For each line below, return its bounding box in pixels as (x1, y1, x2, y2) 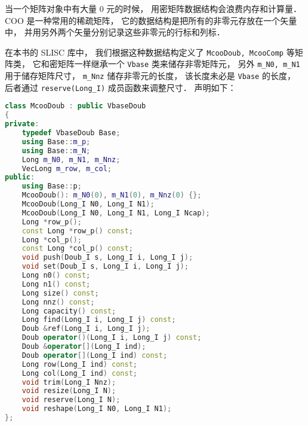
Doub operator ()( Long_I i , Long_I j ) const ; (21, 333, 202, 342)
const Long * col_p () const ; (21, 244, 133, 253)
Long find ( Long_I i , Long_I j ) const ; (21, 315, 176, 324)
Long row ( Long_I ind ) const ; (21, 360, 137, 369)
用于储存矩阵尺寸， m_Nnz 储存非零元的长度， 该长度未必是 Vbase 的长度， (5, 69, 295, 82)
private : (5, 120, 39, 129)
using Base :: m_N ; (21, 146, 91, 155)
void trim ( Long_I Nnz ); (21, 378, 116, 387)
